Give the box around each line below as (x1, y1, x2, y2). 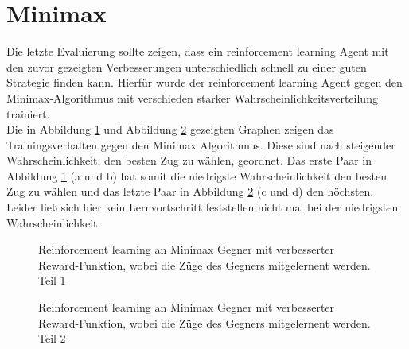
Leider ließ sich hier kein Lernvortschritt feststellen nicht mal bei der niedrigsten (6, 199, 399, 215)
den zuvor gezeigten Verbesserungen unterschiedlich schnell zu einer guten (6, 58, 367, 75)
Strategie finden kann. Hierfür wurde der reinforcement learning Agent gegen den (6, 74, 403, 91)
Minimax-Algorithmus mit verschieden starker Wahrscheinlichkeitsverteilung (6, 89, 378, 106)
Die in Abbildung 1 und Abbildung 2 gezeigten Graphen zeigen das (6, 121, 334, 138)
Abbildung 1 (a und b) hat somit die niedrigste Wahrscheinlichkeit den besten (6, 167, 387, 184)
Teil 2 (38, 330, 66, 347)
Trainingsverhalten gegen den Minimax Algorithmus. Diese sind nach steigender (6, 136, 395, 153)
